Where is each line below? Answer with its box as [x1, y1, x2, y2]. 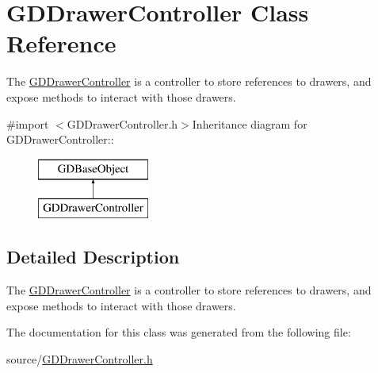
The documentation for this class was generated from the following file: [6, 324, 351, 340]
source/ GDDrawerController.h [6, 350, 153, 367]
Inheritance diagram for [192, 115, 307, 132]
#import [6, 115, 49, 132]
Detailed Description [6, 244, 180, 269]
